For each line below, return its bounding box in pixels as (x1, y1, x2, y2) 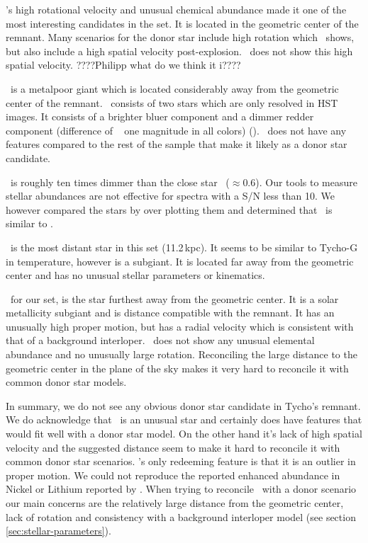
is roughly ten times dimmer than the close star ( (10, 174, 230, 189)
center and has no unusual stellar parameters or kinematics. (6, 268, 265, 282)
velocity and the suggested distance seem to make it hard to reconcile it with (6, 440, 340, 455)
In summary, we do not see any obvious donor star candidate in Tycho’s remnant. (6, 398, 361, 413)
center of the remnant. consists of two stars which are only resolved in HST (6, 95, 338, 110)
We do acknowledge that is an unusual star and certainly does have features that (6, 412, 362, 427)
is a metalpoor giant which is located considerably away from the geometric (10, 81, 339, 96)
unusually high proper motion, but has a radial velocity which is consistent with (6, 319, 354, 333)
